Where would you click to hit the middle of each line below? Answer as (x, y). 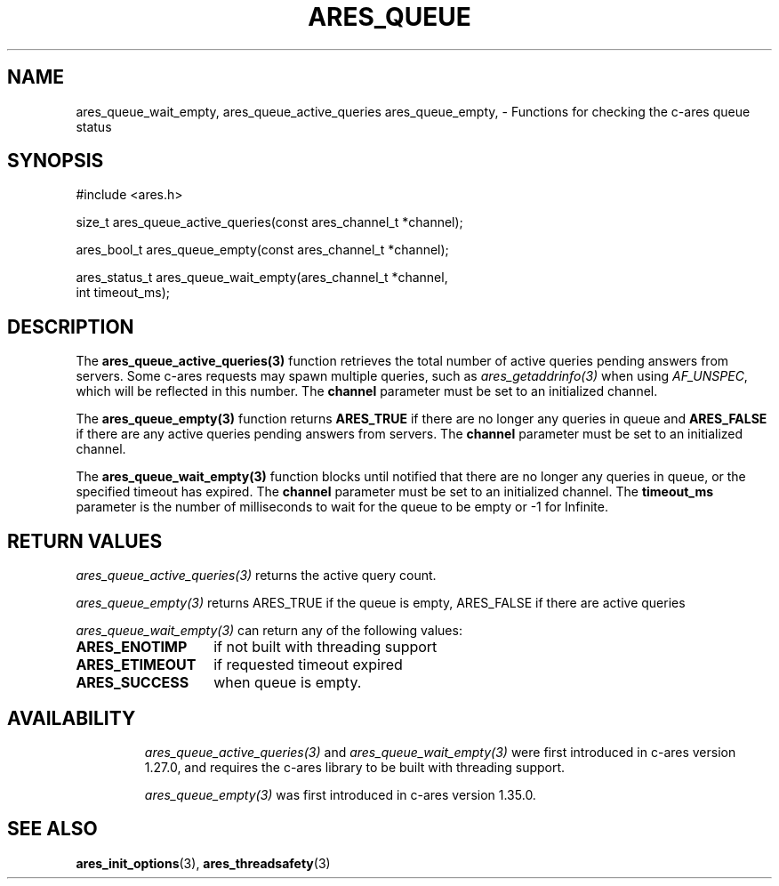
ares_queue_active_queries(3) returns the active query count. (256, 576)
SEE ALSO (52, 829)
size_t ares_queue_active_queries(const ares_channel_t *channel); (269, 222)
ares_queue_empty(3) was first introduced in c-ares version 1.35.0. (340, 794)
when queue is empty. (288, 683)
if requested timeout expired (308, 665)
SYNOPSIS (56, 161)
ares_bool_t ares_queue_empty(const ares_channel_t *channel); (262, 250)
